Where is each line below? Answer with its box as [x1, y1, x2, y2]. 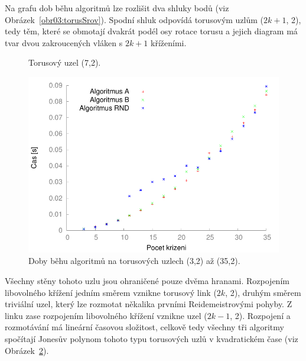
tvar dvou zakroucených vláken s [5, 36, 123, 49]
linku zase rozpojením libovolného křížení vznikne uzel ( [5, 309, 207, 321]
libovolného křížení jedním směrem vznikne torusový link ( [5, 286, 217, 298]
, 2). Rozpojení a [230, 309, 291, 321]
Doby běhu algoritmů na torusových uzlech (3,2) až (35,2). [28, 254, 240, 267]
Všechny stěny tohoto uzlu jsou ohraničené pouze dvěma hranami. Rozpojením [5, 274, 289, 286]
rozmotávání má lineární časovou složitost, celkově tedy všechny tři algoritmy [5, 321, 284, 333]
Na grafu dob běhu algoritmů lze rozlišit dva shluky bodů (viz [5, 2, 229, 14]
